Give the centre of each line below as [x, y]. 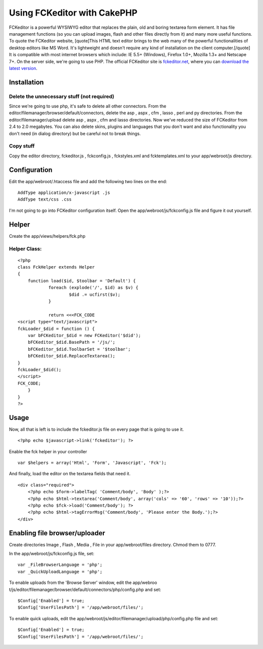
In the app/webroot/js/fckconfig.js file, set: [52, 554]
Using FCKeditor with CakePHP [73, 13]
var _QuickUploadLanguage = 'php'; [60, 572]
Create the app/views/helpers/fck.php [47, 236]
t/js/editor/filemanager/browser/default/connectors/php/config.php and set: [85, 589]
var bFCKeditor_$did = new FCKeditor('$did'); [84, 335]
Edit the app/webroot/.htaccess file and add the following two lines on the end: [88, 181]
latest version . [23, 68]
